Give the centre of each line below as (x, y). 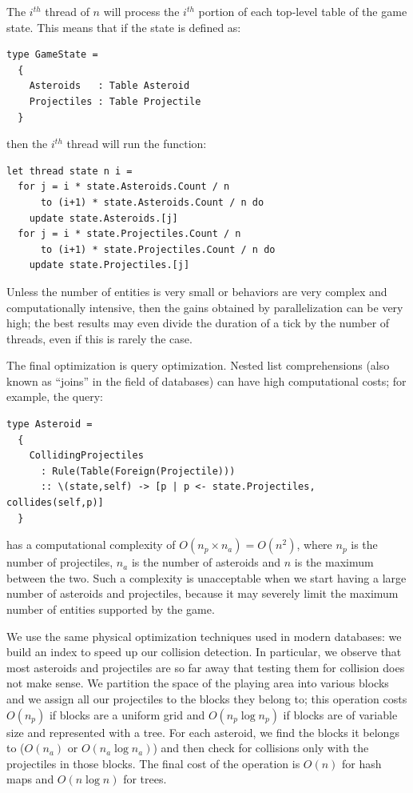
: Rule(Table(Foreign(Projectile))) (138, 471)
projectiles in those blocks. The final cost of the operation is (153, 763)
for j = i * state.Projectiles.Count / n (129, 234)
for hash (362, 763)
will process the (141, 11)
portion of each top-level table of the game (303, 11)
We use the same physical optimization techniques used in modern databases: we (204, 636)
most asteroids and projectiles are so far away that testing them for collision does (206, 667)
